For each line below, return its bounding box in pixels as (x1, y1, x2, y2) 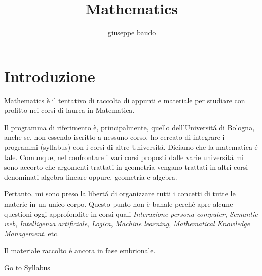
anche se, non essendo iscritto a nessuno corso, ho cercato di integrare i (4, 132, 225, 142)
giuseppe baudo (107, 27, 156, 38)
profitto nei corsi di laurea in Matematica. (4, 105, 135, 115)
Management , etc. (4, 228, 59, 239)
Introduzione (4, 65, 95, 86)
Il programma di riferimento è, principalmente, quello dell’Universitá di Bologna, (4, 122, 255, 132)
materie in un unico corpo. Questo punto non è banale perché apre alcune (4, 199, 233, 209)
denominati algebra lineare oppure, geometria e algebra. (4, 171, 177, 182)
